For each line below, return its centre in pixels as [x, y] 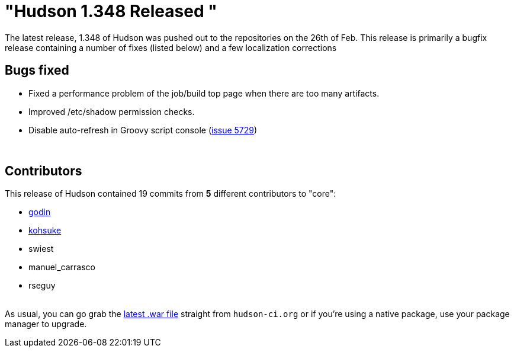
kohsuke [45, 231]
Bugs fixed [37, 71]
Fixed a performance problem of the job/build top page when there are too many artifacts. [204, 93]
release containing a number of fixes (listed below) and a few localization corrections [171, 47]
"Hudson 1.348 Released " [111, 11]
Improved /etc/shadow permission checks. [112, 111]
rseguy [42, 286]
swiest [41, 249]
